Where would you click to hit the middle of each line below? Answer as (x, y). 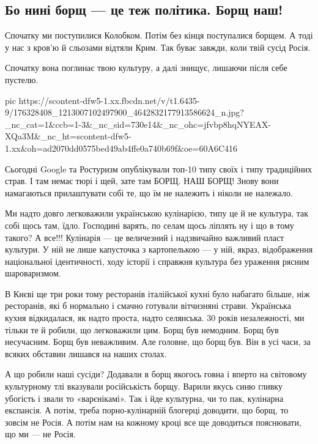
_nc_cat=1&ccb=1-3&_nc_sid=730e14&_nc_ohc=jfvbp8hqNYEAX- (138, 124)
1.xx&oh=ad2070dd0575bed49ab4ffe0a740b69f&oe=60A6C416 (121, 148)
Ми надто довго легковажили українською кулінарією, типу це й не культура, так (157, 213)
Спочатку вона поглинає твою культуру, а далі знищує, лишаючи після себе (146, 68)
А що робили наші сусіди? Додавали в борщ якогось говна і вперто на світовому (156, 374)
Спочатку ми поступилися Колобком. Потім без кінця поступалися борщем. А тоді (159, 35)
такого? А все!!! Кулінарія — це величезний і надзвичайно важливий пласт (145, 237)
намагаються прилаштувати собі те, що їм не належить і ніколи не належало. (149, 192)
